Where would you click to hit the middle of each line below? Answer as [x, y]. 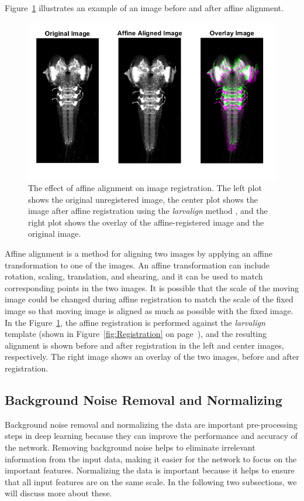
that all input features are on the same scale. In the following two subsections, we [151, 481]
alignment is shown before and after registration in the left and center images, [144, 345]
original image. [55, 234]
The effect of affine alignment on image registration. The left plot [145, 188]
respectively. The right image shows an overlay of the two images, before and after [152, 357]
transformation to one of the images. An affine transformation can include [137, 265]
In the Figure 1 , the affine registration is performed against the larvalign [135, 322]
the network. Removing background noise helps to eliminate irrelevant [130, 447]
